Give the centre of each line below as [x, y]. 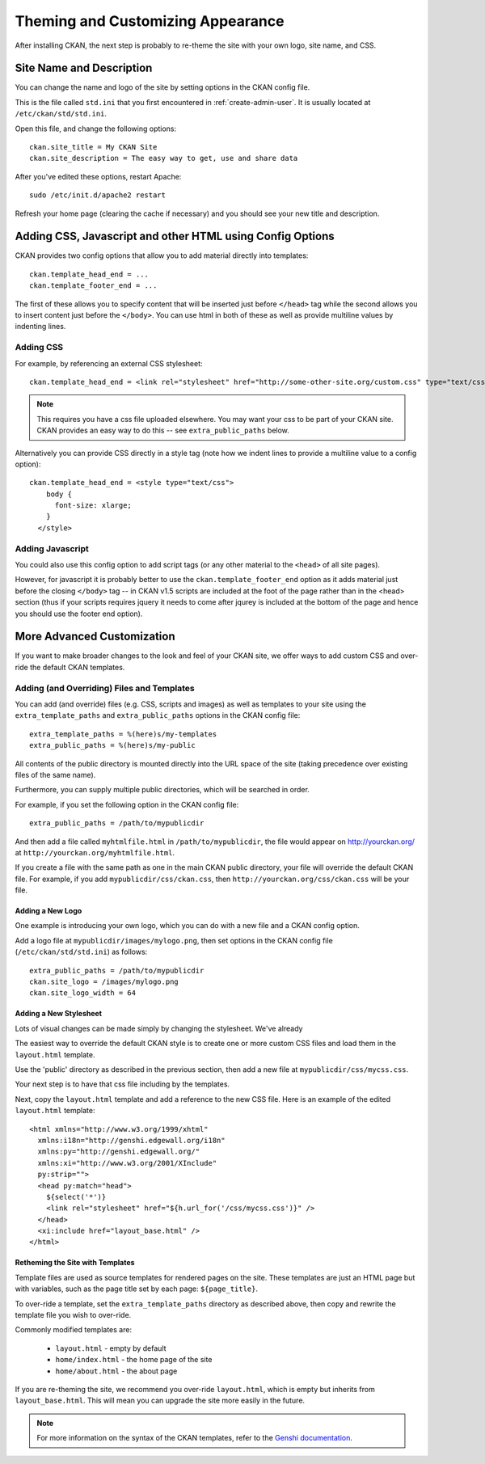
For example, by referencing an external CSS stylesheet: [109, 363]
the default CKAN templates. [77, 667]
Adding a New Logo [48, 911]
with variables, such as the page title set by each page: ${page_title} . [137, 1289]
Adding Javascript [52, 548]
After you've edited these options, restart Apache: [98, 176]
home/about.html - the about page [116, 1371]
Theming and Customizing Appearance [150, 21]
